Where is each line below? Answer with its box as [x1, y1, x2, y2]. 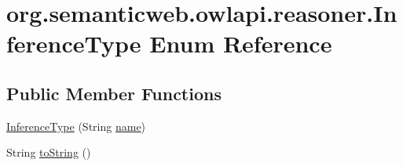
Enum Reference [149, 27, 332, 60]
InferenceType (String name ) [6, 117, 146, 134]
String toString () [6, 144, 91, 161]
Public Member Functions [6, 81, 222, 105]
